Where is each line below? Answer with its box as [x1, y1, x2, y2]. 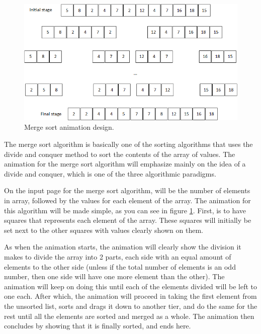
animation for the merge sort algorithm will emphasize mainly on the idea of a [4, 158, 246, 169]
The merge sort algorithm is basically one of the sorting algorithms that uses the [4, 139, 253, 149]
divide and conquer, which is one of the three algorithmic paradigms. [4, 168, 216, 179]
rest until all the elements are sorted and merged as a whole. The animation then [4, 310, 254, 321]
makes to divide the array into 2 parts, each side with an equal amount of [4, 251, 231, 262]
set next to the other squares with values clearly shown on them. [4, 224, 203, 235]
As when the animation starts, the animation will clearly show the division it [4, 241, 241, 252]
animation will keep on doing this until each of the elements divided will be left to [4, 281, 257, 291]
